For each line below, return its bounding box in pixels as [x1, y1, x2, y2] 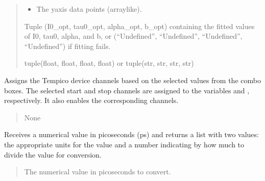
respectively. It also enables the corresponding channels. [4, 95, 179, 106]
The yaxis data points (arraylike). [36, 4, 142, 14]
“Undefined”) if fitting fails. [24, 40, 111, 51]
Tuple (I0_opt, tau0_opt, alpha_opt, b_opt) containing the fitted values [24, 20, 255, 31]
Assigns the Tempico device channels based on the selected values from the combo [4, 74, 261, 85]
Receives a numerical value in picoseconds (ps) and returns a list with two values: [4, 129, 259, 140]
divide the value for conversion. [4, 149, 102, 160]
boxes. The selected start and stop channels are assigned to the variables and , [4, 85, 250, 95]
